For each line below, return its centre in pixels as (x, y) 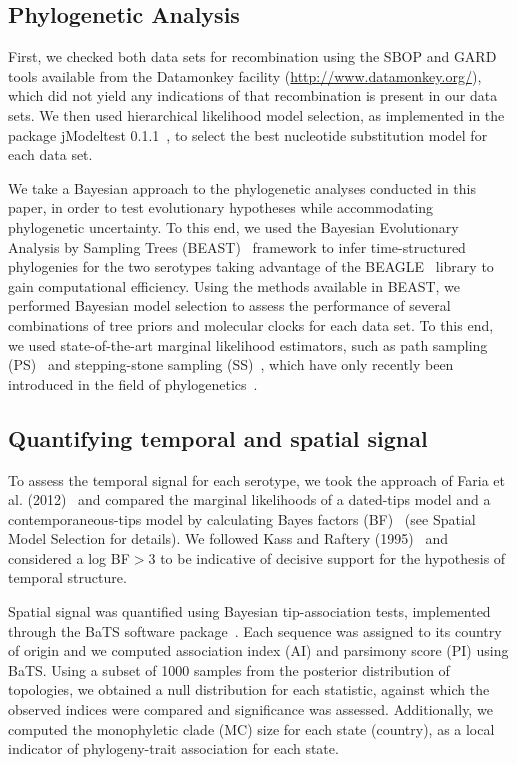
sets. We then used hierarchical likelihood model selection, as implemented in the (256, 114)
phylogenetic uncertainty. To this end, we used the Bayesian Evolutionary (233, 226)
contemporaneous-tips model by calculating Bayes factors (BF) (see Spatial (242, 518)
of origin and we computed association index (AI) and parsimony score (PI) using (258, 650)
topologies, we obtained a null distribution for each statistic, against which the (249, 689)
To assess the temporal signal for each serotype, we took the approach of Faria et (257, 479)
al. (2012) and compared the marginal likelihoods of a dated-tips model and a (249, 499)
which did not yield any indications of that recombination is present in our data (253, 95)
